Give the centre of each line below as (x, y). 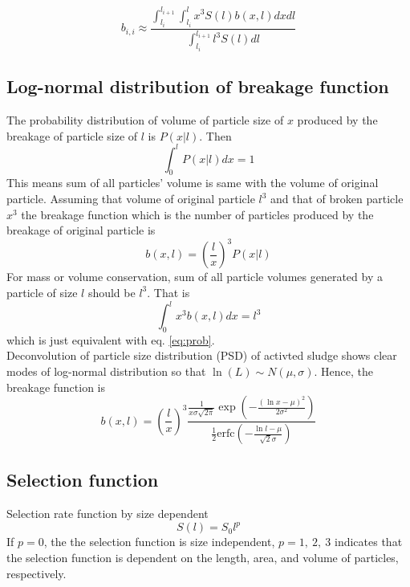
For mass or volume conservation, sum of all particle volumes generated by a (195, 277)
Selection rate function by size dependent (108, 514)
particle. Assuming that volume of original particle (131, 199)
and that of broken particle (337, 199)
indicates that (369, 542)
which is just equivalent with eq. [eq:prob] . (111, 339)
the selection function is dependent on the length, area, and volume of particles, (203, 557)
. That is (168, 292)
